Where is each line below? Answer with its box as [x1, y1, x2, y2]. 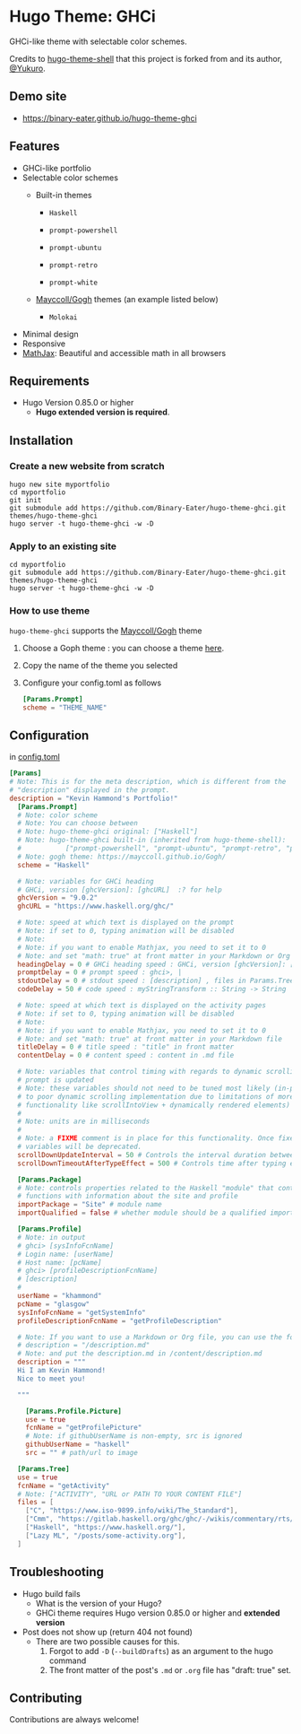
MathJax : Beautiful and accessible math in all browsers [21, 347, 227, 358]
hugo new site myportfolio [9, 480, 110, 490]
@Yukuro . [9, 63, 47, 74]
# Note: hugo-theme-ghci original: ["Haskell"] [17, 827, 199, 836]
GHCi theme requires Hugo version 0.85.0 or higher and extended [35, 1608, 280, 1618]
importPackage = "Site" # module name [17, 1200, 163, 1209]
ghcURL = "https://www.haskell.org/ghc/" [17, 902, 175, 911]
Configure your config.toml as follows [21, 677, 162, 688]
